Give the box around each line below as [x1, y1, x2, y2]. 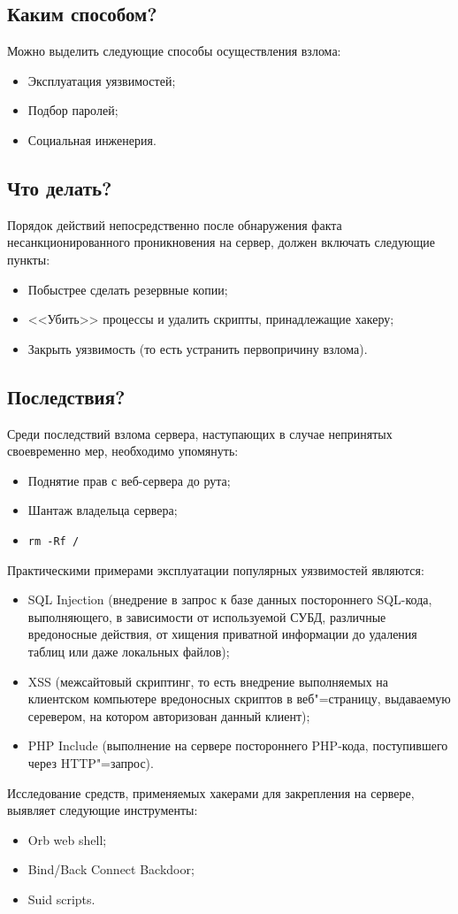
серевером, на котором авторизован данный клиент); [27, 706, 310, 725]
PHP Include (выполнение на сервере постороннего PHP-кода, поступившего [27, 736, 448, 755]
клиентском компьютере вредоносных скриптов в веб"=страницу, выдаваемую [27, 689, 451, 708]
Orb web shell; [27, 830, 107, 849]
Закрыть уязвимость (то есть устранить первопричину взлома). [27, 339, 368, 357]
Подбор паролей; [27, 101, 118, 119]
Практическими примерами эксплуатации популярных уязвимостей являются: [7, 560, 424, 579]
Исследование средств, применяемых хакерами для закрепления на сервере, [7, 783, 415, 802]
